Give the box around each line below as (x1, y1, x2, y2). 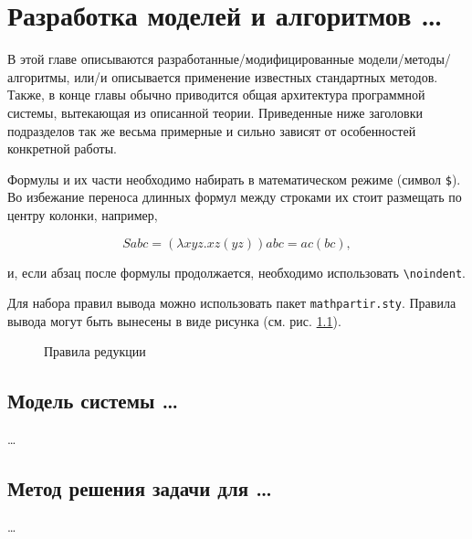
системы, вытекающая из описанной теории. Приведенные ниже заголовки (7, 102, 424, 122)
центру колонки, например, (7, 205, 158, 224)
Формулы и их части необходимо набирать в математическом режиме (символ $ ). (7, 169, 461, 188)
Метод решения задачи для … (7, 474, 272, 502)
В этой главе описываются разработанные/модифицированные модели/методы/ (7, 49, 451, 69)
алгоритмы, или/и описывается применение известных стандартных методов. (7, 67, 438, 86)
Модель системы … (7, 386, 179, 415)
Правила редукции (44, 342, 146, 361)
